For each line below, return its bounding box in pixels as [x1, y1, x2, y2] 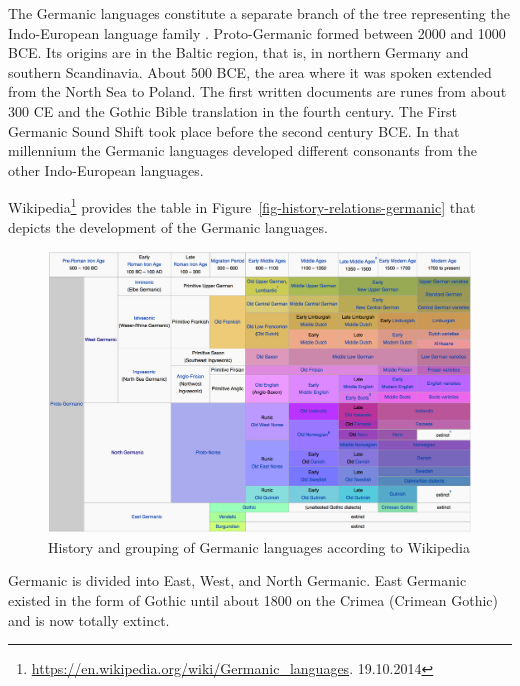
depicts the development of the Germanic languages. [8, 216, 328, 237]
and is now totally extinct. [8, 609, 170, 630]
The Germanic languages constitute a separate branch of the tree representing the [8, 3, 510, 23]
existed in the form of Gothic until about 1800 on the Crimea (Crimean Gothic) [8, 589, 499, 610]
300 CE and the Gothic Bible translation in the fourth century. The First [8, 100, 458, 121]
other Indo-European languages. [8, 159, 204, 180]
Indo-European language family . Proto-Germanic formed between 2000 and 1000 [8, 22, 506, 43]
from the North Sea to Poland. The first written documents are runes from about [8, 81, 507, 102]
